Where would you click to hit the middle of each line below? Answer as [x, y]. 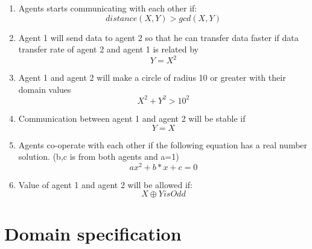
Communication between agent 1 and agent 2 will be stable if [132, 118]
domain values [45, 89]
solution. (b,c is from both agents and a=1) [99, 156]
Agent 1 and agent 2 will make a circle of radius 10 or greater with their [152, 77]
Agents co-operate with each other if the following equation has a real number [163, 144]
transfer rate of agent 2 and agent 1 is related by [108, 49]
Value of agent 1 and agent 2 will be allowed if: [105, 184]
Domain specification [93, 233]
